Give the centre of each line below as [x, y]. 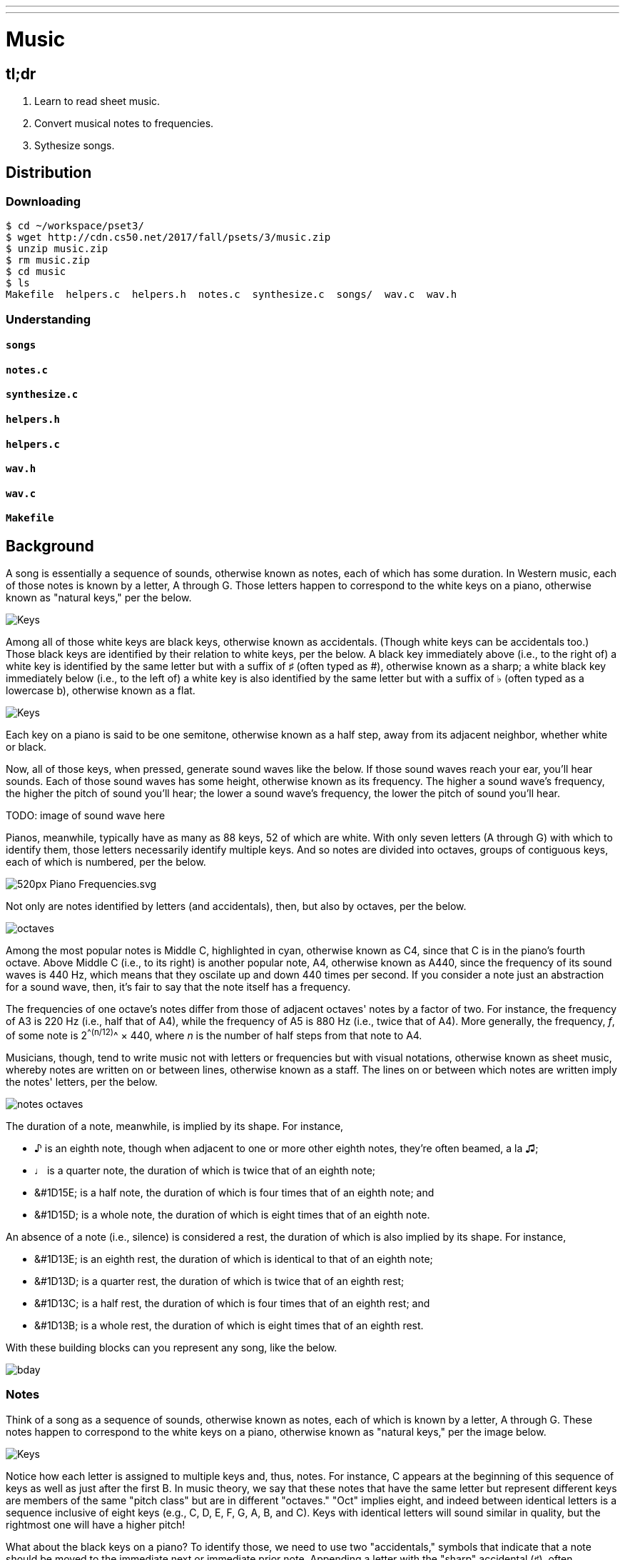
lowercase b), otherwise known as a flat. [101, 691]
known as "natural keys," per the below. [99, 598]
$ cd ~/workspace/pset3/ [75, 226]
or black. [26, 747]
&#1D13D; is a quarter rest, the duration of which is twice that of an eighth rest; [219, 1281]
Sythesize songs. [75, 145]
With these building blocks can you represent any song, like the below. [172, 1348]
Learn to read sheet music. [97, 101]
